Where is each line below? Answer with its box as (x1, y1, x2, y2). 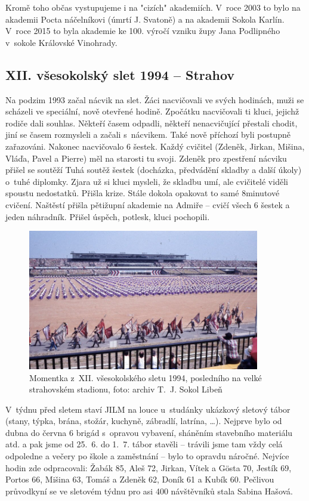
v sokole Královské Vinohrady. (5, 36, 118, 48)
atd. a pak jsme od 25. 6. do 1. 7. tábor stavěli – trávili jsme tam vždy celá (5, 438, 283, 450)
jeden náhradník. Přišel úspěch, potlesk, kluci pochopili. (5, 210, 210, 222)
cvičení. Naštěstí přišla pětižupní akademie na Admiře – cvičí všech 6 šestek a (5, 198, 290, 211)
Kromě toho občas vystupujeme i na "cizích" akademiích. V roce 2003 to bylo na (5, 1, 301, 13)
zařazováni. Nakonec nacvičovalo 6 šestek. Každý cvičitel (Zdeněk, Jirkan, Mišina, (5, 140, 305, 152)
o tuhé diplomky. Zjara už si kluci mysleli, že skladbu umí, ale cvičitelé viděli (5, 175, 288, 187)
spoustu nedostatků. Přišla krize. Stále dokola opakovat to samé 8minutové (5, 187, 280, 199)
